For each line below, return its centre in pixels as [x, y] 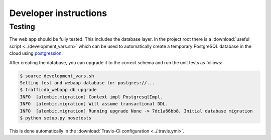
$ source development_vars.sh [57, 76]
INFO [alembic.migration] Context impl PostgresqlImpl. [91, 97]
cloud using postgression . [36, 53]
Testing [22, 27]
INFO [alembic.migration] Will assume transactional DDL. [94, 104]
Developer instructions [58, 13]
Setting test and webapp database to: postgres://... [87, 83]
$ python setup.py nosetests [56, 118]
